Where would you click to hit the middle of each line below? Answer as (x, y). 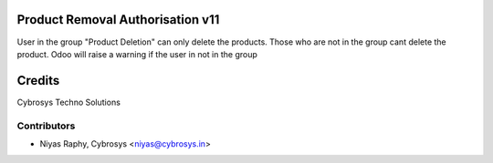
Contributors (46, 126)
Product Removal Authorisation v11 (118, 20)
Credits (38, 81)
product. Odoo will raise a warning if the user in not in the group (137, 54)
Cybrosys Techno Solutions (68, 102)
